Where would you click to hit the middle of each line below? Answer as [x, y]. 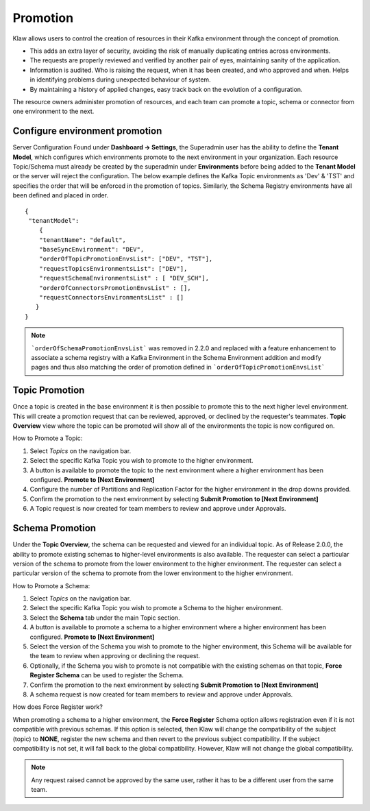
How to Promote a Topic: [48, 438]
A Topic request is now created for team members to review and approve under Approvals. [158, 509]
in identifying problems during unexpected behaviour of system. [121, 80]
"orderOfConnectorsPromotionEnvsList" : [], [115, 288]
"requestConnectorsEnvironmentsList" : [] [111, 298]
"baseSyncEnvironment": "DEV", [91, 250]
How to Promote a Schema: [51, 585]
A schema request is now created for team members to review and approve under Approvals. [161, 694]
